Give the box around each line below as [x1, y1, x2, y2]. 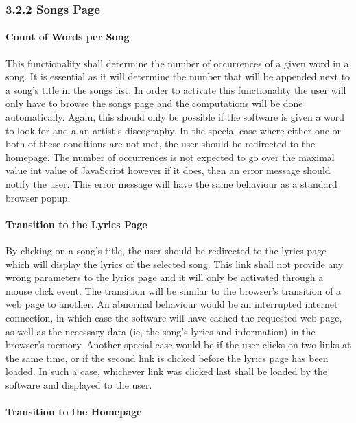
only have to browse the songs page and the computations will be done [5, 96, 303, 110]
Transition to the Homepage [5, 404, 142, 419]
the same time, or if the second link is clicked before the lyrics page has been [5, 350, 329, 365]
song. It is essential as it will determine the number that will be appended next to [5, 69, 351, 84]
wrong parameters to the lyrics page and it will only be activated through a [5, 270, 324, 285]
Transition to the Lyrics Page [5, 217, 147, 231]
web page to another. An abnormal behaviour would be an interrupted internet [5, 297, 338, 311]
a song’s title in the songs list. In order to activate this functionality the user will [5, 82, 346, 97]
